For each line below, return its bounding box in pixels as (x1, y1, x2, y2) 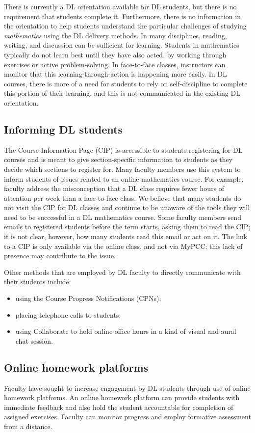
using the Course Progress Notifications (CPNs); (15, 293, 161, 303)
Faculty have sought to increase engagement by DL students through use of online (4, 382, 251, 393)
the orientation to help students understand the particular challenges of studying (4, 21, 247, 31)
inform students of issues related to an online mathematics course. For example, (4, 173, 244, 184)
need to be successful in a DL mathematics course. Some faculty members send (4, 212, 241, 222)
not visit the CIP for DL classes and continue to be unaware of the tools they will (4, 202, 250, 213)
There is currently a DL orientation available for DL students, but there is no (4, 1, 237, 11)
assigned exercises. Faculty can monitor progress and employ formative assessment (4, 411, 251, 422)
